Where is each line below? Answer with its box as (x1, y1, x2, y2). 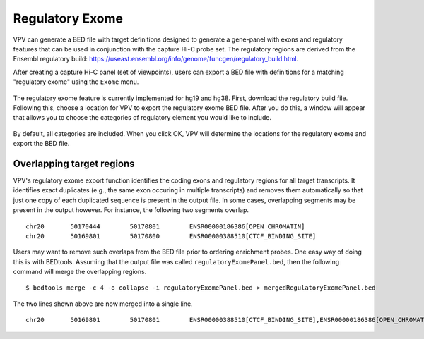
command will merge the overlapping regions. (13, 268, 147, 276)
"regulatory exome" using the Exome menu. (13, 78, 139, 86)
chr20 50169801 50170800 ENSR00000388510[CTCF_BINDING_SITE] (25, 232, 317, 240)
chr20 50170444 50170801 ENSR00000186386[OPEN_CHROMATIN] (25, 222, 305, 230)
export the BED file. (13, 140, 70, 148)
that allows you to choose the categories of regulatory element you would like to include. (13, 113, 272, 122)
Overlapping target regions (13, 157, 135, 169)
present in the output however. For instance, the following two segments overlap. (13, 206, 249, 214)
